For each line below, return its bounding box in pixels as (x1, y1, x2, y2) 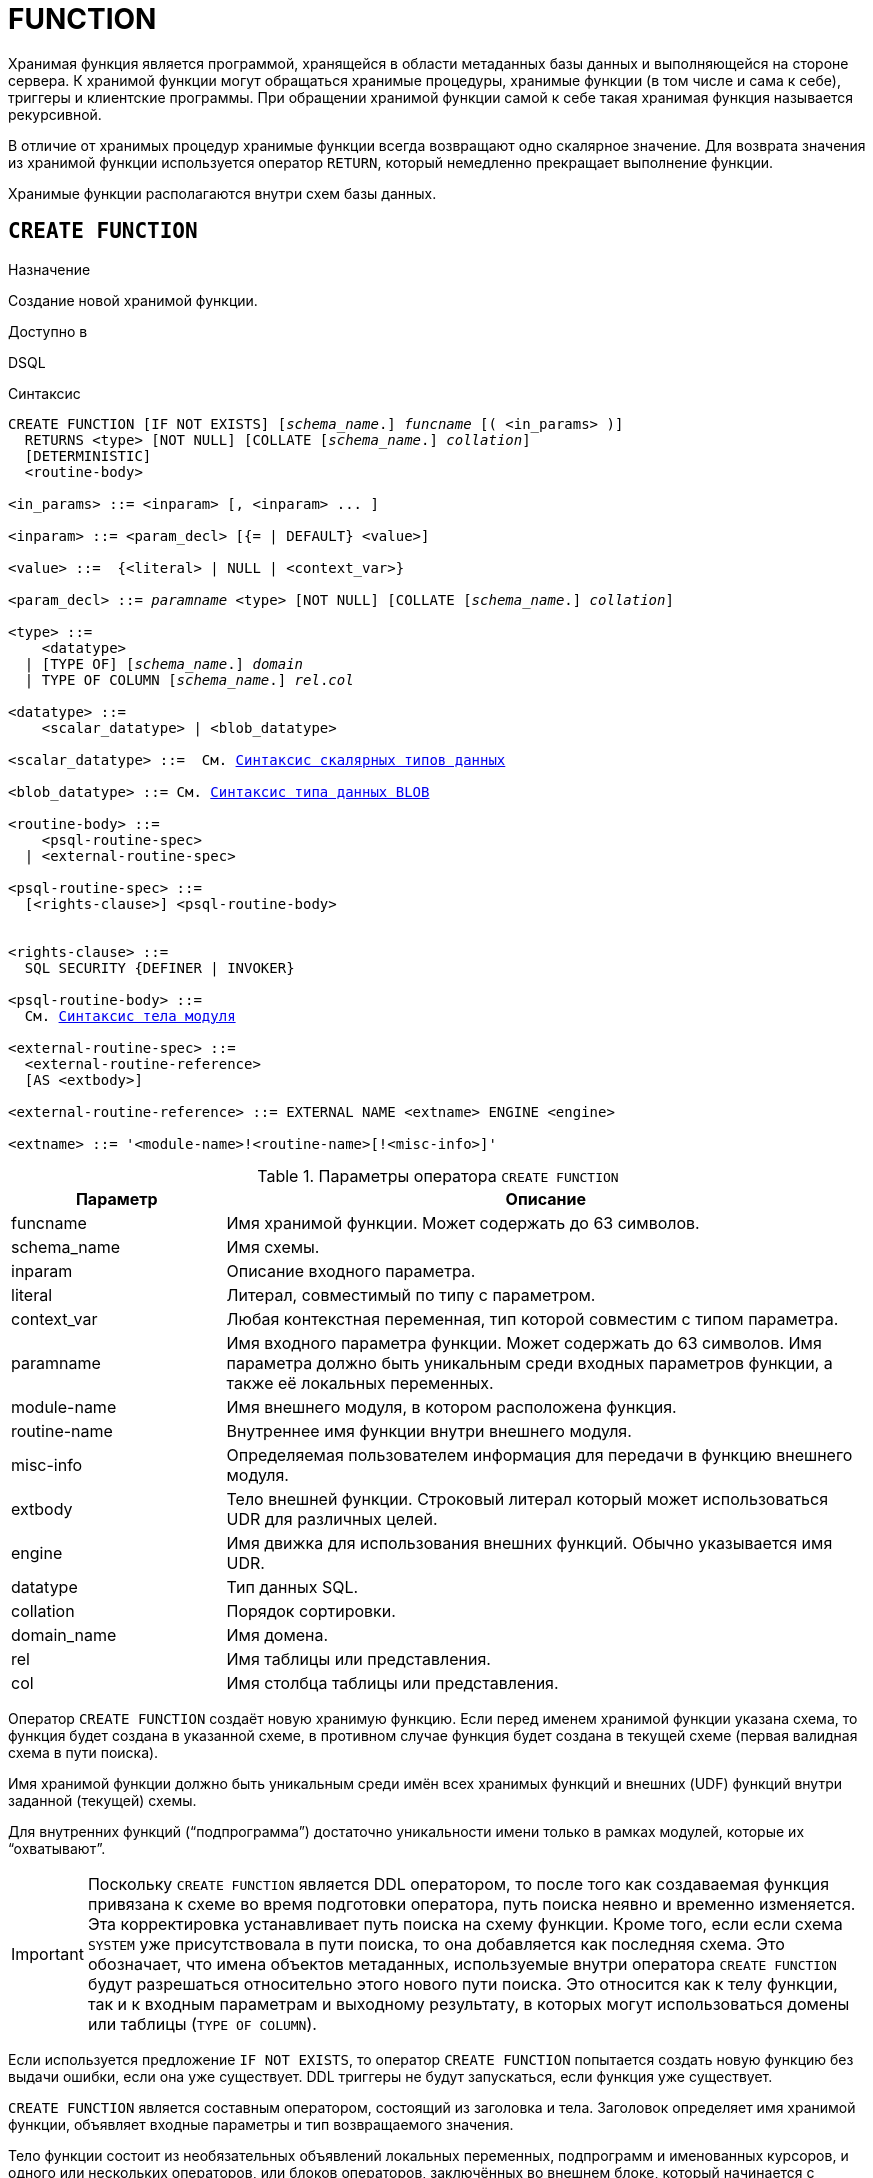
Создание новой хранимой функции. (8, 291, 258, 309)
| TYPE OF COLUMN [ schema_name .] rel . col (24, 671, 354, 688)
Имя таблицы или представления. (226, 1648, 491, 1669)
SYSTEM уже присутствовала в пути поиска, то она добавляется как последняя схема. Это (87, 1933, 785, 1954)
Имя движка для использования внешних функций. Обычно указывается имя (226, 1532, 833, 1553)
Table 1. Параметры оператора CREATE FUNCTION (257, 1165, 619, 1186)
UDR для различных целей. (226, 1508, 438, 1529)
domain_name (11, 1624, 117, 1645)
